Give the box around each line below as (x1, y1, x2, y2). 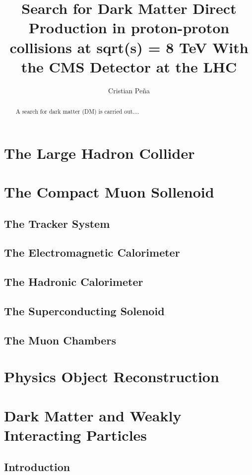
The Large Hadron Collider (4, 142, 195, 163)
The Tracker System (4, 215, 110, 231)
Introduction (4, 459, 70, 474)
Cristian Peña (108, 85, 150, 95)
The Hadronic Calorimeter (4, 274, 143, 289)
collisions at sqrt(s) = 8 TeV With (9, 37, 249, 57)
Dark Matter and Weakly (4, 405, 182, 425)
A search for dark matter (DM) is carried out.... (15, 107, 139, 116)
